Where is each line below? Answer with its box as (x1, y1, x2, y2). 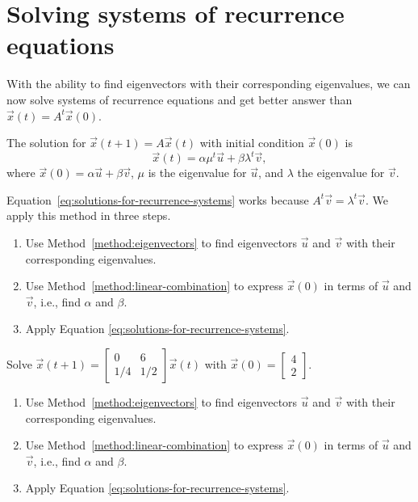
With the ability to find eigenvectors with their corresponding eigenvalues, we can (6, 75, 411, 92)
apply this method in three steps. (6, 207, 171, 224)
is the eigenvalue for (148, 164, 247, 181)
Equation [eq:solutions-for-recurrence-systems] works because (6, 191, 309, 208)
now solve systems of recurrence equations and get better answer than (6, 91, 353, 108)
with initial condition (199, 134, 304, 151)
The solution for (6, 134, 86, 151)
